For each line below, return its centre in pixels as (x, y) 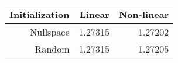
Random (52, 49)
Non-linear (144, 14)
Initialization (40, 14)
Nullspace (50, 32)
